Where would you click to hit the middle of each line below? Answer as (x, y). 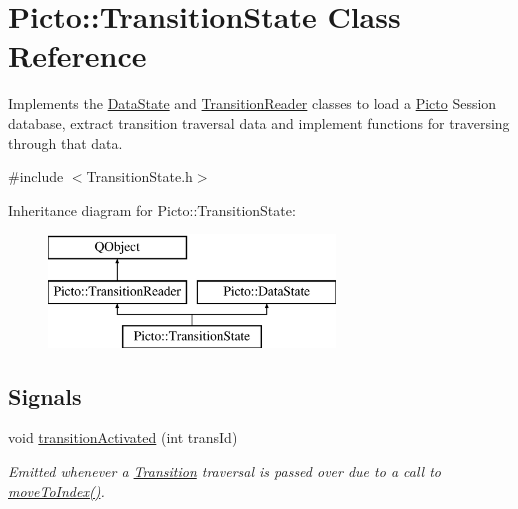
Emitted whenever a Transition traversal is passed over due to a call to (224, 471)
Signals (45, 395)
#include (36, 176)
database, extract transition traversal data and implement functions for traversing (259, 122)
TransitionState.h (139, 176)
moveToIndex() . (56, 490)
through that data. (65, 142)
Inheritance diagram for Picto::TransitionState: (152, 209)
